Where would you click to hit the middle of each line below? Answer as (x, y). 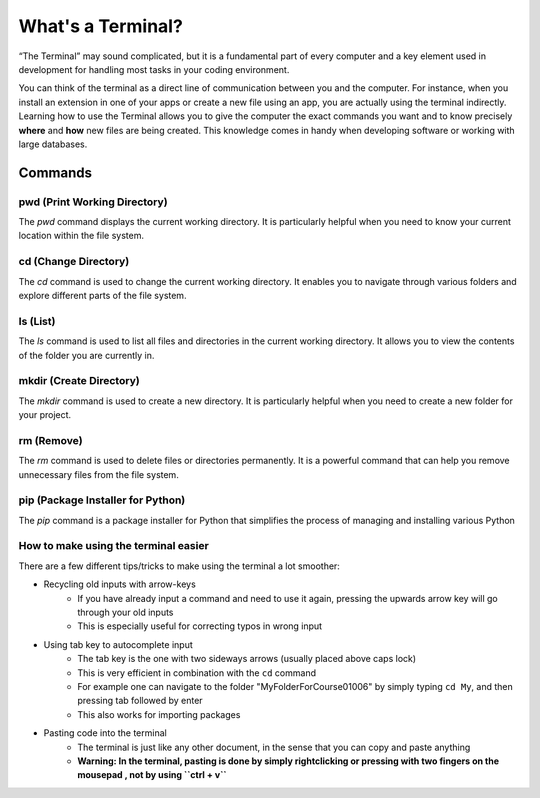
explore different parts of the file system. (102, 295)
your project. (45, 415)
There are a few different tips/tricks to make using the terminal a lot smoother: (179, 566)
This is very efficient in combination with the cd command (197, 672)
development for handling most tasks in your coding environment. (154, 69)
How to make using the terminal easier (113, 546)
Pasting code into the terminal (105, 733)
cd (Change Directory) (74, 262)
